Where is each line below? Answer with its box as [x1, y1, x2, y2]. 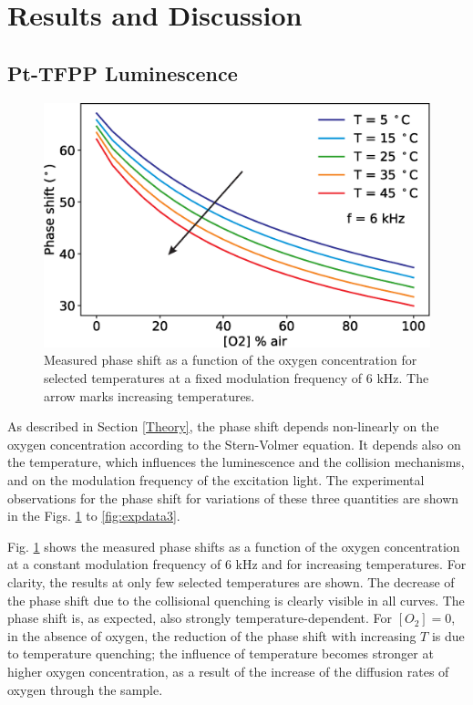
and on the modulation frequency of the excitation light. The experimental [7, 471, 425, 490]
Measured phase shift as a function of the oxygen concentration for [44, 350, 417, 369]
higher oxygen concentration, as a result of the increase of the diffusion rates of [7, 661, 449, 680]
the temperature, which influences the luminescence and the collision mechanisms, [7, 452, 465, 472]
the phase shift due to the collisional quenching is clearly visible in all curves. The [7, 590, 465, 609]
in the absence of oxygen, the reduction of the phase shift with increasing [7, 626, 416, 645]
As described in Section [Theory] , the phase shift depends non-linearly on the [7, 417, 439, 436]
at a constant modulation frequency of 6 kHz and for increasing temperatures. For [7, 555, 467, 574]
